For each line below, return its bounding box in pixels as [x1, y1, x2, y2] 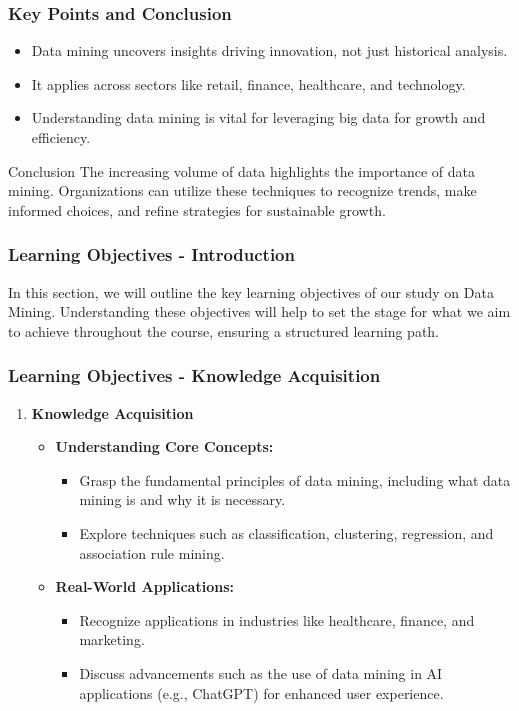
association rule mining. [79, 542, 225, 563]
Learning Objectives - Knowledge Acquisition [8, 363, 381, 388]
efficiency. [31, 127, 91, 147]
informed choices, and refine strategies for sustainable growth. [8, 199, 386, 220]
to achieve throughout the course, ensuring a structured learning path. [8, 320, 440, 341]
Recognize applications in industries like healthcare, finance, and [79, 609, 475, 630]
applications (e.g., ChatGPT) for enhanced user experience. [79, 682, 444, 703]
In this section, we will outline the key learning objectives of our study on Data [8, 281, 494, 302]
